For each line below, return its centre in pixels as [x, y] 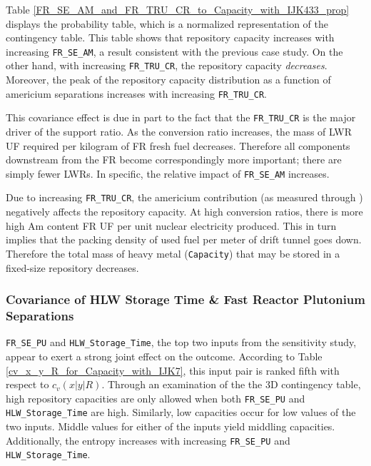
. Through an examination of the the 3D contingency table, [231, 384]
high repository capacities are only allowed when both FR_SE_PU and [156, 398]
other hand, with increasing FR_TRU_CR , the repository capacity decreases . [167, 65]
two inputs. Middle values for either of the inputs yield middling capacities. [171, 426]
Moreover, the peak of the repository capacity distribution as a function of [168, 80]
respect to [27, 384]
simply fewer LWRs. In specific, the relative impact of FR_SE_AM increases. [168, 173]
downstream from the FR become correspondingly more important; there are [174, 159]
